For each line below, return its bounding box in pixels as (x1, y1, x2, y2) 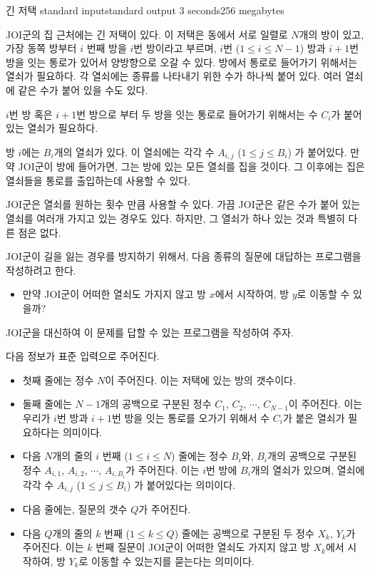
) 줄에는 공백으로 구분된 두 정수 (174, 525, 314, 540)
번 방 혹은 (9, 106, 53, 121)
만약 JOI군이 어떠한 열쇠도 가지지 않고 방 (22, 286, 206, 301)
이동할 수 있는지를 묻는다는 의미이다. (91, 554, 255, 569)
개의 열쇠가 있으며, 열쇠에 (250, 462, 365, 477)
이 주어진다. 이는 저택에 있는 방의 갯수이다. (105, 372, 296, 387)
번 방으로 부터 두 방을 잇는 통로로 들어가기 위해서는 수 (76, 106, 318, 121)
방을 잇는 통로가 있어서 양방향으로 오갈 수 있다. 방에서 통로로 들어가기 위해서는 (6, 54, 358, 69)
